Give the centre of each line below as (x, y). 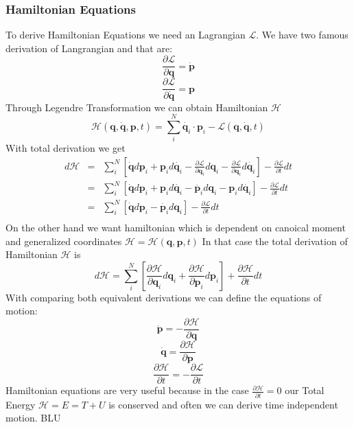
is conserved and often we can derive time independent (223, 404)
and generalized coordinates (64, 241)
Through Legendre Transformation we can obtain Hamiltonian (137, 107)
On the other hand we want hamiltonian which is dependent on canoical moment (176, 228)
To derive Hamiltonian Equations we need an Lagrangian (126, 35)
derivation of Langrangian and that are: (89, 48)
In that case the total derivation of (275, 241)
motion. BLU (33, 418)
